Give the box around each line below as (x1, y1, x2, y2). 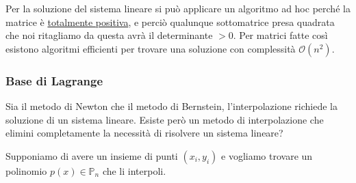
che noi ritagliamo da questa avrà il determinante (5, 28, 213, 42)
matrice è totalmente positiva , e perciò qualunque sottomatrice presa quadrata (5, 14, 335, 29)
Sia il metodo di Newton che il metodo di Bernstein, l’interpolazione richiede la (5, 99, 338, 113)
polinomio (5, 163, 47, 178)
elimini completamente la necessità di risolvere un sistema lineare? (5, 126, 283, 140)
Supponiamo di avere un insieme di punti (5, 148, 178, 163)
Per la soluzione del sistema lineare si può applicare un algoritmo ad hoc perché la (5, 1, 351, 15)
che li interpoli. (102, 163, 166, 178)
